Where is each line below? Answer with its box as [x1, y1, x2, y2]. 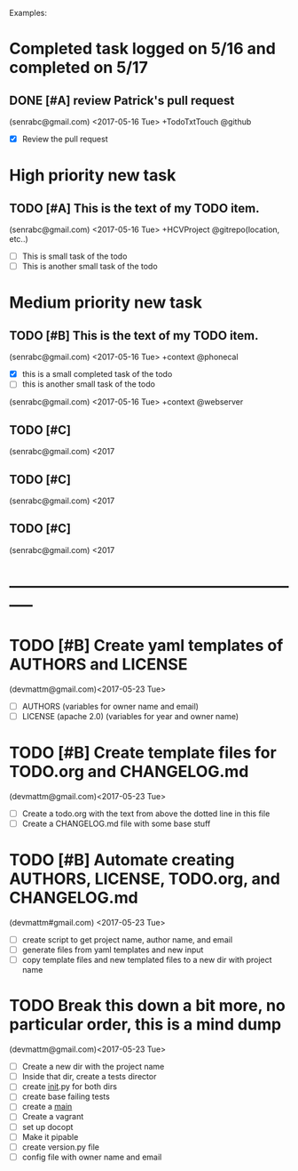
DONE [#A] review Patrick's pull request [9, 92, 235, 108]
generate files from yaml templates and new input [21, 944, 204, 955]
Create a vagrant [21, 1111, 84, 1122]
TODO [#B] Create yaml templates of [9, 636, 284, 656]
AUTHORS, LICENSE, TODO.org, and [9, 869, 281, 889]
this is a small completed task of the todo [21, 369, 173, 380]
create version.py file [21, 1142, 100, 1152]
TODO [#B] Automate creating [9, 850, 235, 870]
